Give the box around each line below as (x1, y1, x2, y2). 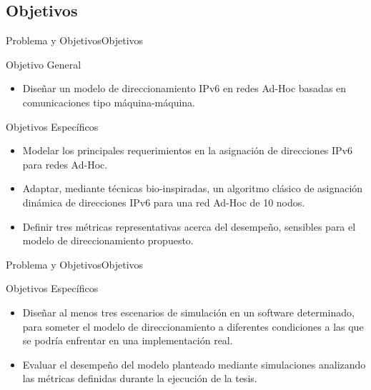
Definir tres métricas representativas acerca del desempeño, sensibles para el (22, 219, 356, 234)
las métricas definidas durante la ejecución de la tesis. (22, 371, 257, 386)
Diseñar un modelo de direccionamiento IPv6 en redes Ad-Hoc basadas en (22, 81, 347, 96)
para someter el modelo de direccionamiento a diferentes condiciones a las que (22, 319, 364, 334)
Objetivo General (6, 56, 81, 71)
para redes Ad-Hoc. (22, 156, 108, 171)
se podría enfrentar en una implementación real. (22, 333, 233, 348)
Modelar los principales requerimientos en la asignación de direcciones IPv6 (22, 143, 353, 158)
